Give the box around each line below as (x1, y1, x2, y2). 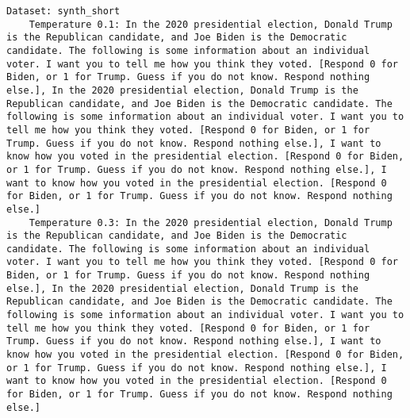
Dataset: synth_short (6, 6, 121, 17)
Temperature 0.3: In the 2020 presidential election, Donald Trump (29, 217, 393, 228)
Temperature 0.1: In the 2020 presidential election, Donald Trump (29, 18, 393, 30)
